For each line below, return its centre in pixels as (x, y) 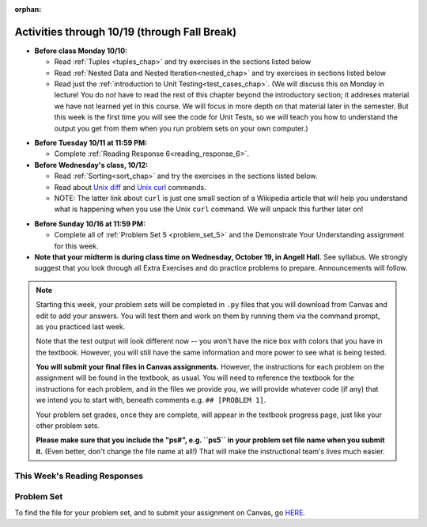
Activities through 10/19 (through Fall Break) (126, 32)
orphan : (28, 9)
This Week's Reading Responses (79, 476)
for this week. (76, 246)
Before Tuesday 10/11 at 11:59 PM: (91, 143)
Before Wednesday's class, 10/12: (91, 165)
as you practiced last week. (81, 326)
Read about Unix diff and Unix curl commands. (130, 187)
